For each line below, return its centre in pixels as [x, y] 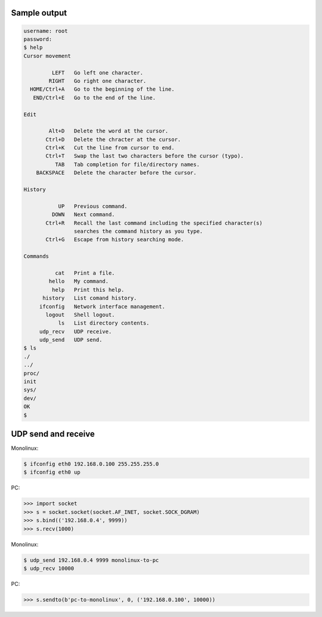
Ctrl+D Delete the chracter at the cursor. [113, 139]
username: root [46, 31]
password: [38, 39]
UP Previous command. [93, 206]
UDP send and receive [53, 434]
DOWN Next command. [83, 215]
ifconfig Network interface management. [102, 306]
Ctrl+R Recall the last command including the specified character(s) [154, 223]
